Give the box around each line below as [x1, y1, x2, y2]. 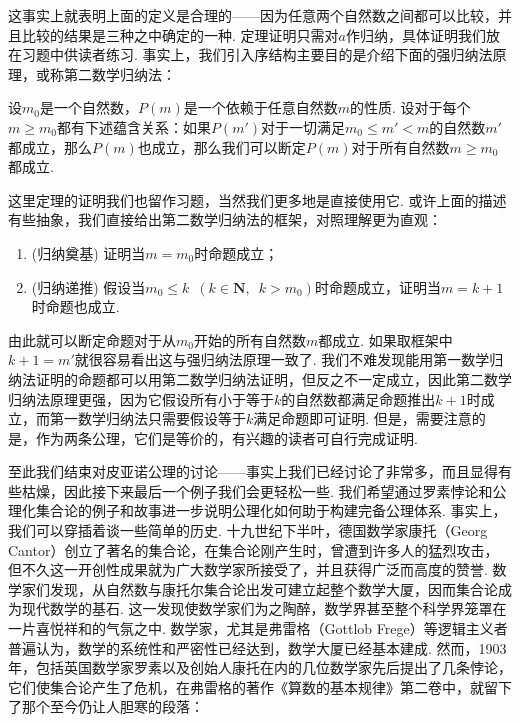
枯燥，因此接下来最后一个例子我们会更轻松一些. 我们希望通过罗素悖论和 [21, 480, 493, 501]
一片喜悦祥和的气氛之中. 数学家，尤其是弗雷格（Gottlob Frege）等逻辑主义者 [8, 618, 508, 639]
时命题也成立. [31, 296, 120, 317]
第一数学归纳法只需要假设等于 [49, 408, 246, 429]
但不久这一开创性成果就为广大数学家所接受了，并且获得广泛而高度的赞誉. [8, 559, 488, 580]
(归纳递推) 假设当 [31, 276, 146, 297]
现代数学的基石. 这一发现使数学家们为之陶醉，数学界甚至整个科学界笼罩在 [21, 598, 507, 619]
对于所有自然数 [351, 136, 450, 157]
